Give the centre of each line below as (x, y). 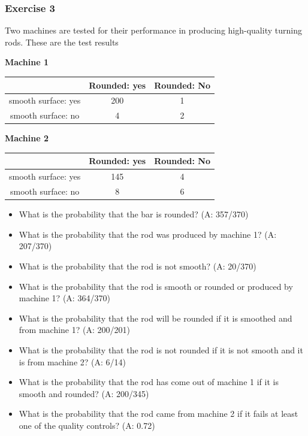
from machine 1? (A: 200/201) (74, 330)
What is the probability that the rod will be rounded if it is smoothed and (155, 318)
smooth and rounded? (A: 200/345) (84, 393)
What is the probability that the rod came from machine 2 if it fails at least (158, 414)
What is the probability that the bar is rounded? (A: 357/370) (134, 214)
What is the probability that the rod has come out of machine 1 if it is (149, 382)
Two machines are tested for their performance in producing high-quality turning (153, 30)
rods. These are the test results (62, 42)
